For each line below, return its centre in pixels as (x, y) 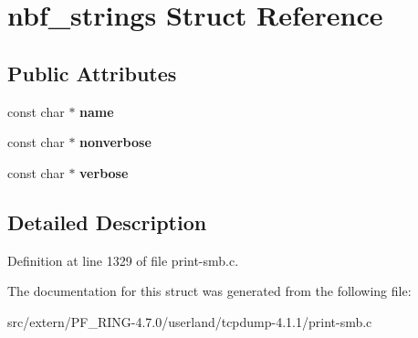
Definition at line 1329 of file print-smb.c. (123, 260)
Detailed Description (107, 222)
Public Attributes (92, 73)
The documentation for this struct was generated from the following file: (209, 291)
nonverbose (115, 142)
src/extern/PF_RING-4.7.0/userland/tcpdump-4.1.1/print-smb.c (190, 321)
